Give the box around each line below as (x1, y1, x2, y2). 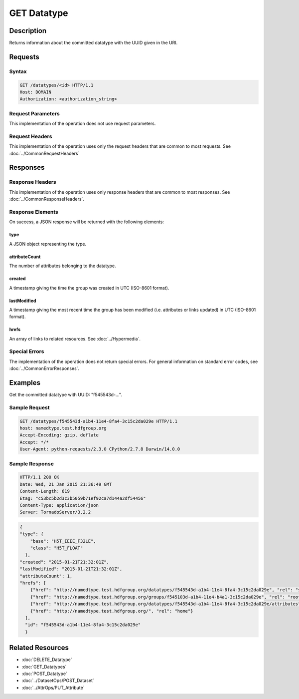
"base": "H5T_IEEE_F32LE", (30, 538, 97, 544)
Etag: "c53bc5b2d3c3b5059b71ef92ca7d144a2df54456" (19, 495, 147, 501)
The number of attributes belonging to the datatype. (9, 263, 117, 269)
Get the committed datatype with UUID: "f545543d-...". (9, 392, 122, 398)
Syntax (9, 68, 27, 75)
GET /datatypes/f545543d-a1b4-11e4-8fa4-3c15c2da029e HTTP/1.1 (19, 418, 178, 424)
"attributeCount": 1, (19, 573, 73, 579)
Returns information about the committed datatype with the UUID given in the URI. (9, 40, 178, 46)
